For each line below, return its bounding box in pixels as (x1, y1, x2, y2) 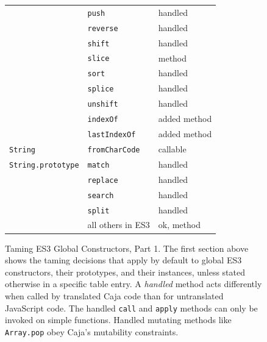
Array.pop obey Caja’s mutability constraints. (5, 325, 179, 338)
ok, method (158, 218, 201, 231)
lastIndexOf (87, 130, 136, 139)
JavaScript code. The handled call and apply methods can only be (5, 301, 258, 314)
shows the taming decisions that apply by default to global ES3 (5, 254, 242, 266)
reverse (87, 24, 118, 33)
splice (87, 85, 114, 94)
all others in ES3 (87, 218, 150, 231)
